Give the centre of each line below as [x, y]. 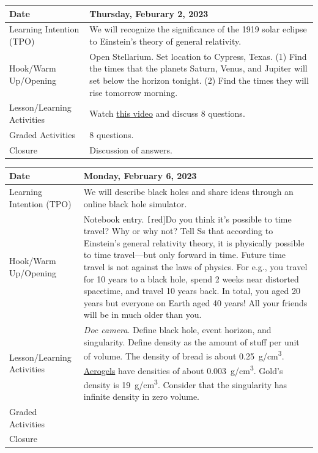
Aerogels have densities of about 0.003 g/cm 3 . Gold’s [183, 369]
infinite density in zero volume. [141, 396]
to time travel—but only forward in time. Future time [185, 255]
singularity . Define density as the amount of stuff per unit [191, 341]
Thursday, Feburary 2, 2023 [149, 13]
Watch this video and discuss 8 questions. [167, 113]
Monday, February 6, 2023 [140, 176]
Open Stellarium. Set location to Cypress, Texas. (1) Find [198, 56]
